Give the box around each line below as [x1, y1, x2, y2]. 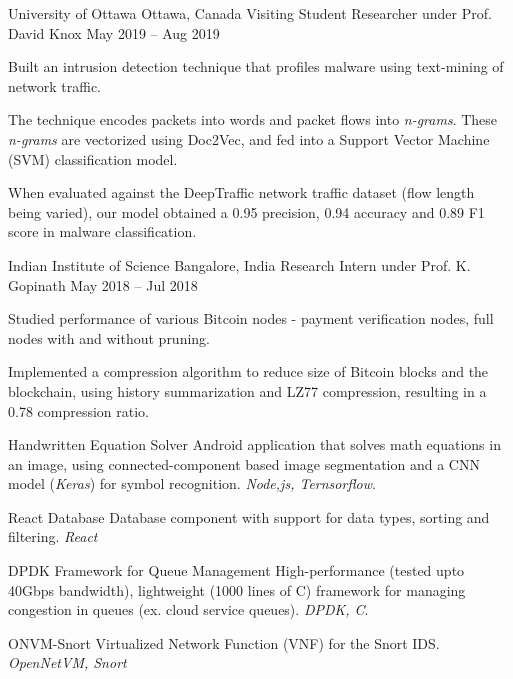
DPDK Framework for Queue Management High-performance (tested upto [8, 560, 465, 581]
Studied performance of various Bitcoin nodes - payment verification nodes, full [8, 308, 494, 329]
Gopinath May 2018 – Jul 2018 [8, 274, 198, 295]
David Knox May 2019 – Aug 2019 [8, 22, 220, 43]
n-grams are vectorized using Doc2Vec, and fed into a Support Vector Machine [8, 128, 490, 149]
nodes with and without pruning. [8, 327, 211, 348]
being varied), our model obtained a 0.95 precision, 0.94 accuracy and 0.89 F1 [8, 201, 485, 222]
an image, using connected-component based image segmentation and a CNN [8, 453, 480, 474]
